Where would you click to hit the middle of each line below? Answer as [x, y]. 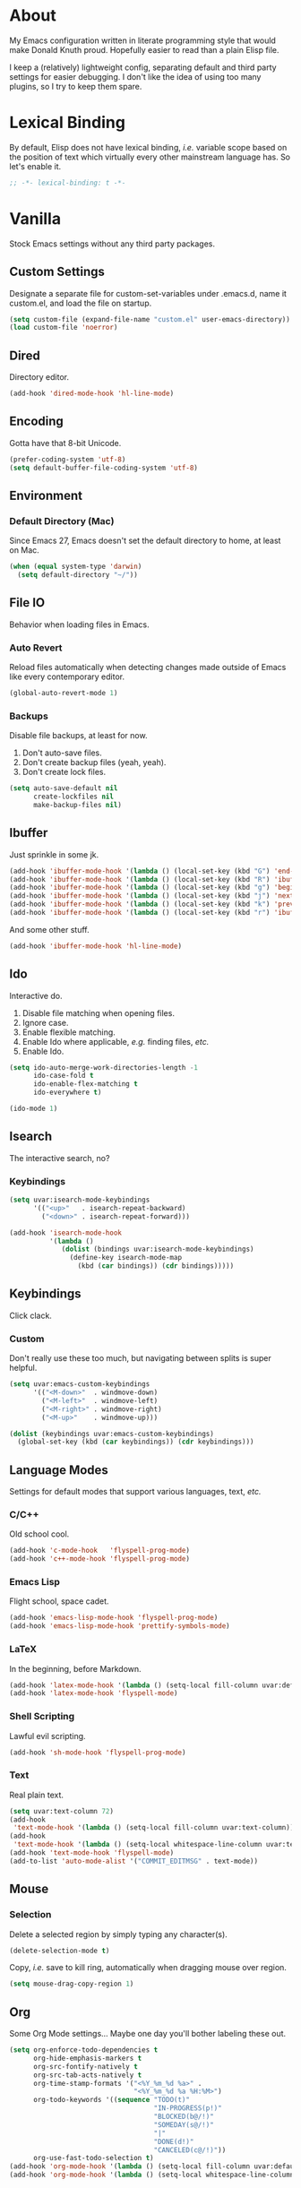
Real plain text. [37, 1795]
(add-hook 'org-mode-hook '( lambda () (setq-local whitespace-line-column [152, 2175]
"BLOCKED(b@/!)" [184, 2117]
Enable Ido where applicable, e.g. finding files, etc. [116, 1041]
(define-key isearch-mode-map [125, 1258]
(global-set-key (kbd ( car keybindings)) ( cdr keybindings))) [136, 1442]
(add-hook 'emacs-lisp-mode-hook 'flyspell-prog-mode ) [114, 1618]
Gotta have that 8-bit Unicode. [65, 443]
